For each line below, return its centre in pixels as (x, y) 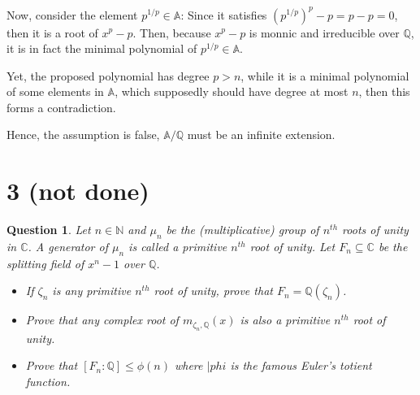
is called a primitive (178, 246)
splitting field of (45, 263)
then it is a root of (52, 32)
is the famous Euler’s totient (301, 365)
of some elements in (55, 91)
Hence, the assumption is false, (83, 135)
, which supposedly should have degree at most (232, 91)
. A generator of (68, 246)
